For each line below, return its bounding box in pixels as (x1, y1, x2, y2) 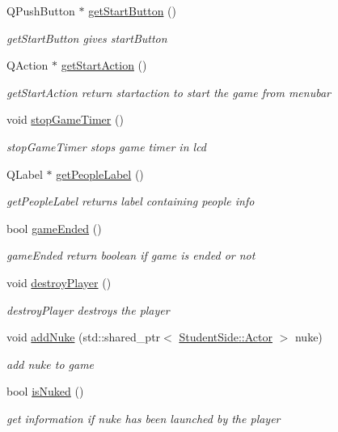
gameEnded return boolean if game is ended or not (6, 247, 256, 264)
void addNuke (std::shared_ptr (6, 328, 161, 345)
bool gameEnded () (6, 219, 102, 236)
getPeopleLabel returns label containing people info (6, 193, 255, 210)
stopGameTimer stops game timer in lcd (6, 138, 207, 155)
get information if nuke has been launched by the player (6, 409, 281, 426)
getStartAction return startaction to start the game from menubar (6, 83, 331, 100)
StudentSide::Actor (179, 328, 273, 345)
